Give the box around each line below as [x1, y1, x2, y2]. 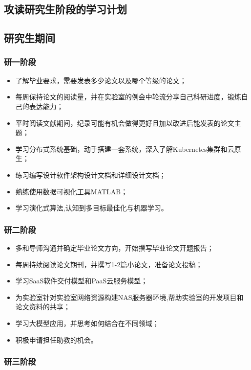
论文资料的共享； [15, 301, 70, 312]
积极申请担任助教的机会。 [15, 334, 98, 345]
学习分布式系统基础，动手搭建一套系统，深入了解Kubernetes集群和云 [15, 143, 234, 154]
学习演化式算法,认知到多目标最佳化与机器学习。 [15, 203, 168, 213]
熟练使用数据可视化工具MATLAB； [15, 186, 128, 196]
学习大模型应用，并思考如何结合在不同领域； [15, 318, 159, 328]
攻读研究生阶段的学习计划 [4, 1, 127, 17]
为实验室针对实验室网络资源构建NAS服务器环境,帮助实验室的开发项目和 [15, 292, 244, 302]
